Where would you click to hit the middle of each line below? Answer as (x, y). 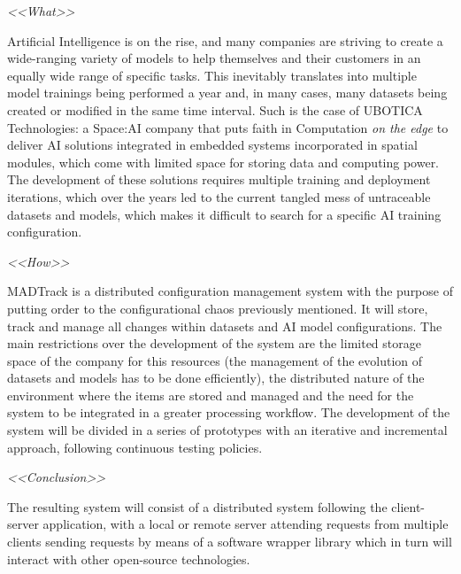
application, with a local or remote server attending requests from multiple (246, 524)
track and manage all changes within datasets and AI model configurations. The (225, 326)
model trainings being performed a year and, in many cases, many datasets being (227, 93)
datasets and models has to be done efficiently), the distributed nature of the (216, 378)
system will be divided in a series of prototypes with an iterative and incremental (227, 430)
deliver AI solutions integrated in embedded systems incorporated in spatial (212, 145)
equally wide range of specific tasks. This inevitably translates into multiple (212, 75)
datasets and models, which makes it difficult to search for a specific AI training (224, 214)
